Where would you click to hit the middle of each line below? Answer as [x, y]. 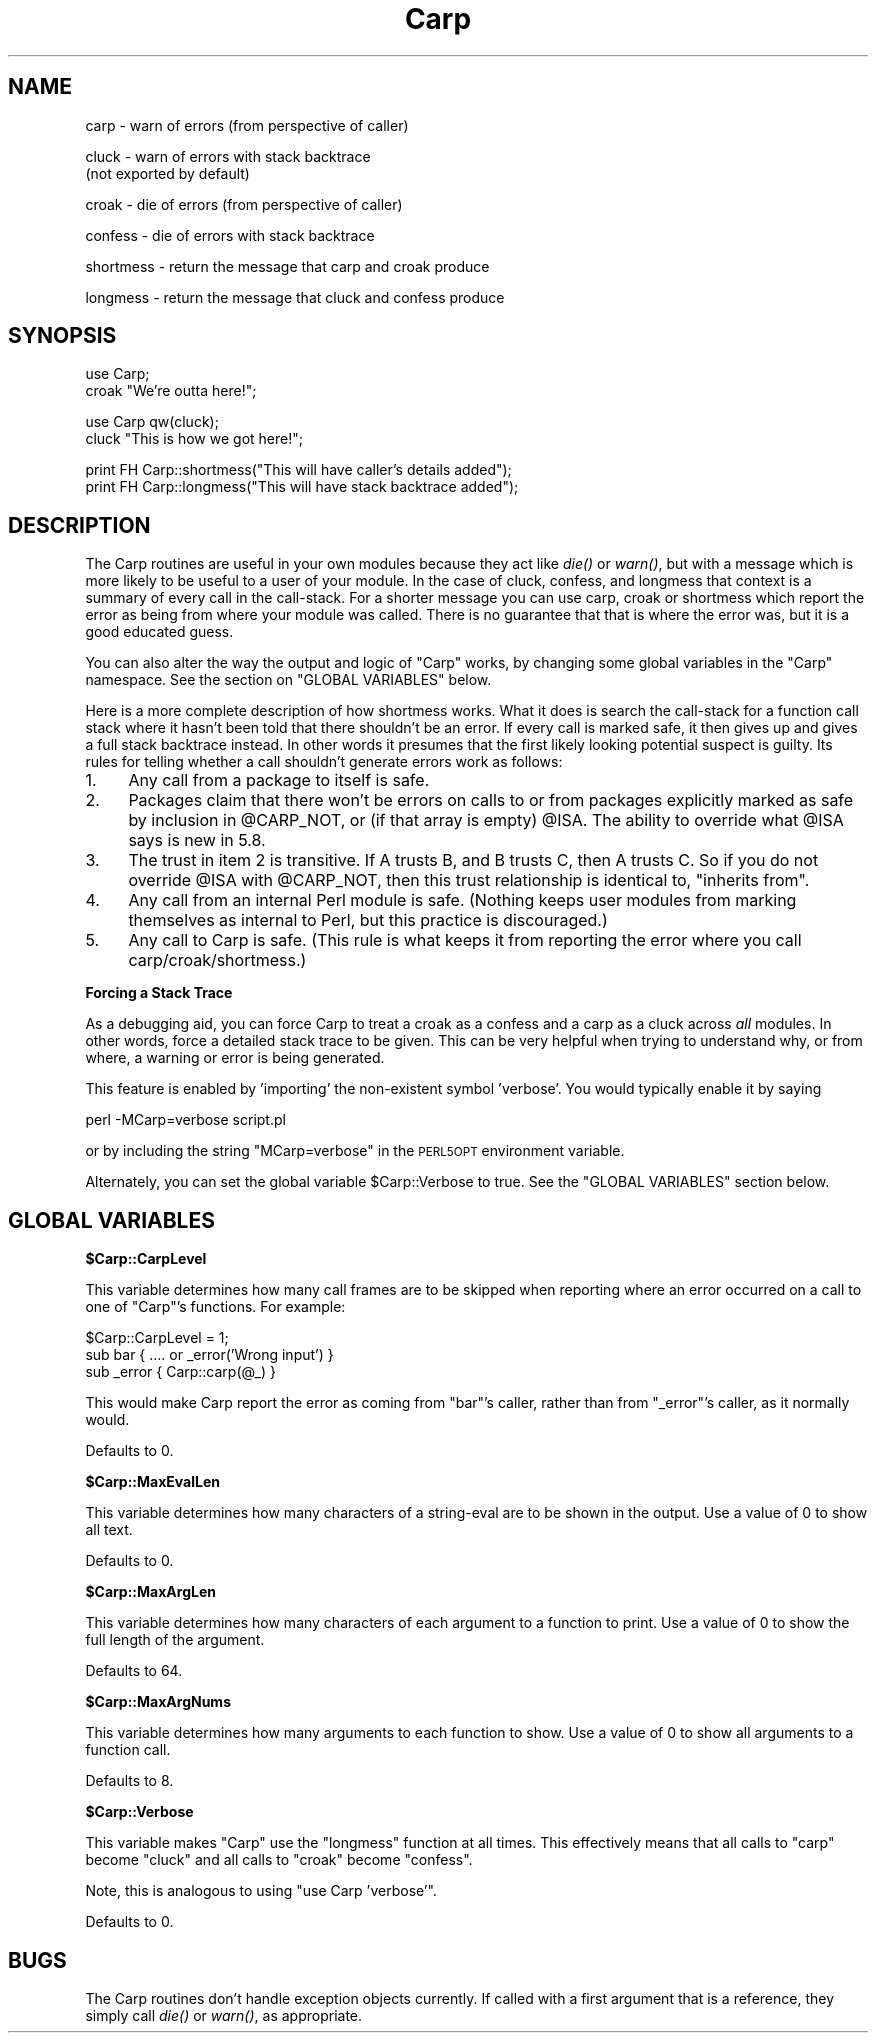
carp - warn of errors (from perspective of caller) [247, 125]
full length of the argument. [175, 1640]
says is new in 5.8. [197, 840]
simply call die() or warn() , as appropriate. [224, 2015]
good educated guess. [159, 632]
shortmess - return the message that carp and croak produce [287, 266]
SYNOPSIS [62, 336]
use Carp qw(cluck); [152, 422]
